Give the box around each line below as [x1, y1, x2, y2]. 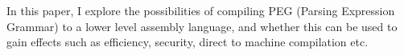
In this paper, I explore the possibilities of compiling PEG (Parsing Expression [6, 2, 395, 18]
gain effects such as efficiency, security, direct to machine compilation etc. [6, 33, 369, 50]
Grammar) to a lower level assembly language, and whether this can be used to [6, 18, 398, 34]
